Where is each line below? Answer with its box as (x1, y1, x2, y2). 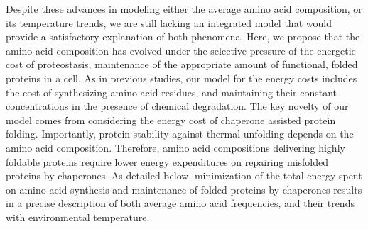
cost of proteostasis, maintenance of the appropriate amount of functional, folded (6, 57, 358, 72)
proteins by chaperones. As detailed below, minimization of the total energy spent (6, 168, 362, 183)
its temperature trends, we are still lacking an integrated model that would (6, 15, 332, 30)
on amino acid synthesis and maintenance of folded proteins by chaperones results (6, 181, 362, 196)
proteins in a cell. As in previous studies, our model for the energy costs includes (6, 70, 357, 85)
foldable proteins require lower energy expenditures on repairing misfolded (6, 154, 329, 169)
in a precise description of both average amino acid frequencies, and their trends (6, 196, 355, 211)
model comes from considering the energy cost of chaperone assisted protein (6, 112, 336, 127)
